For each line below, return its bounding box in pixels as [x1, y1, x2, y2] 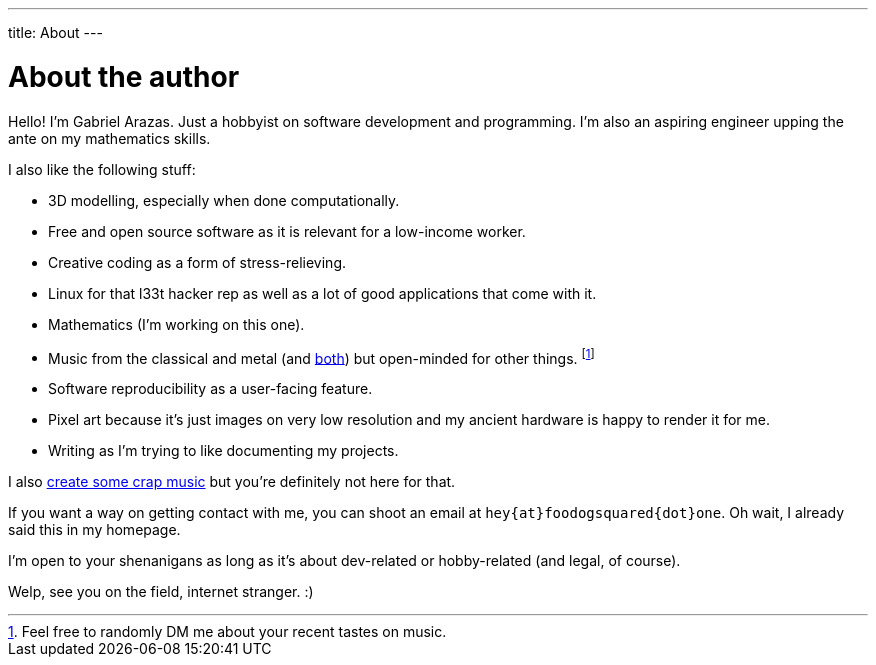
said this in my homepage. [8, 521, 181, 539]
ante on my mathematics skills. [8, 129, 211, 147]
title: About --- [8, 24, 103, 41]
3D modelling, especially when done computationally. [48, 191, 400, 209]
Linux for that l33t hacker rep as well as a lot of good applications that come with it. [48, 284, 597, 302]
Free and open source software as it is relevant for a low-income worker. [48, 222, 526, 240]
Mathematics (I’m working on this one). [48, 315, 305, 333]
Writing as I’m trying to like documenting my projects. [48, 442, 399, 460]
